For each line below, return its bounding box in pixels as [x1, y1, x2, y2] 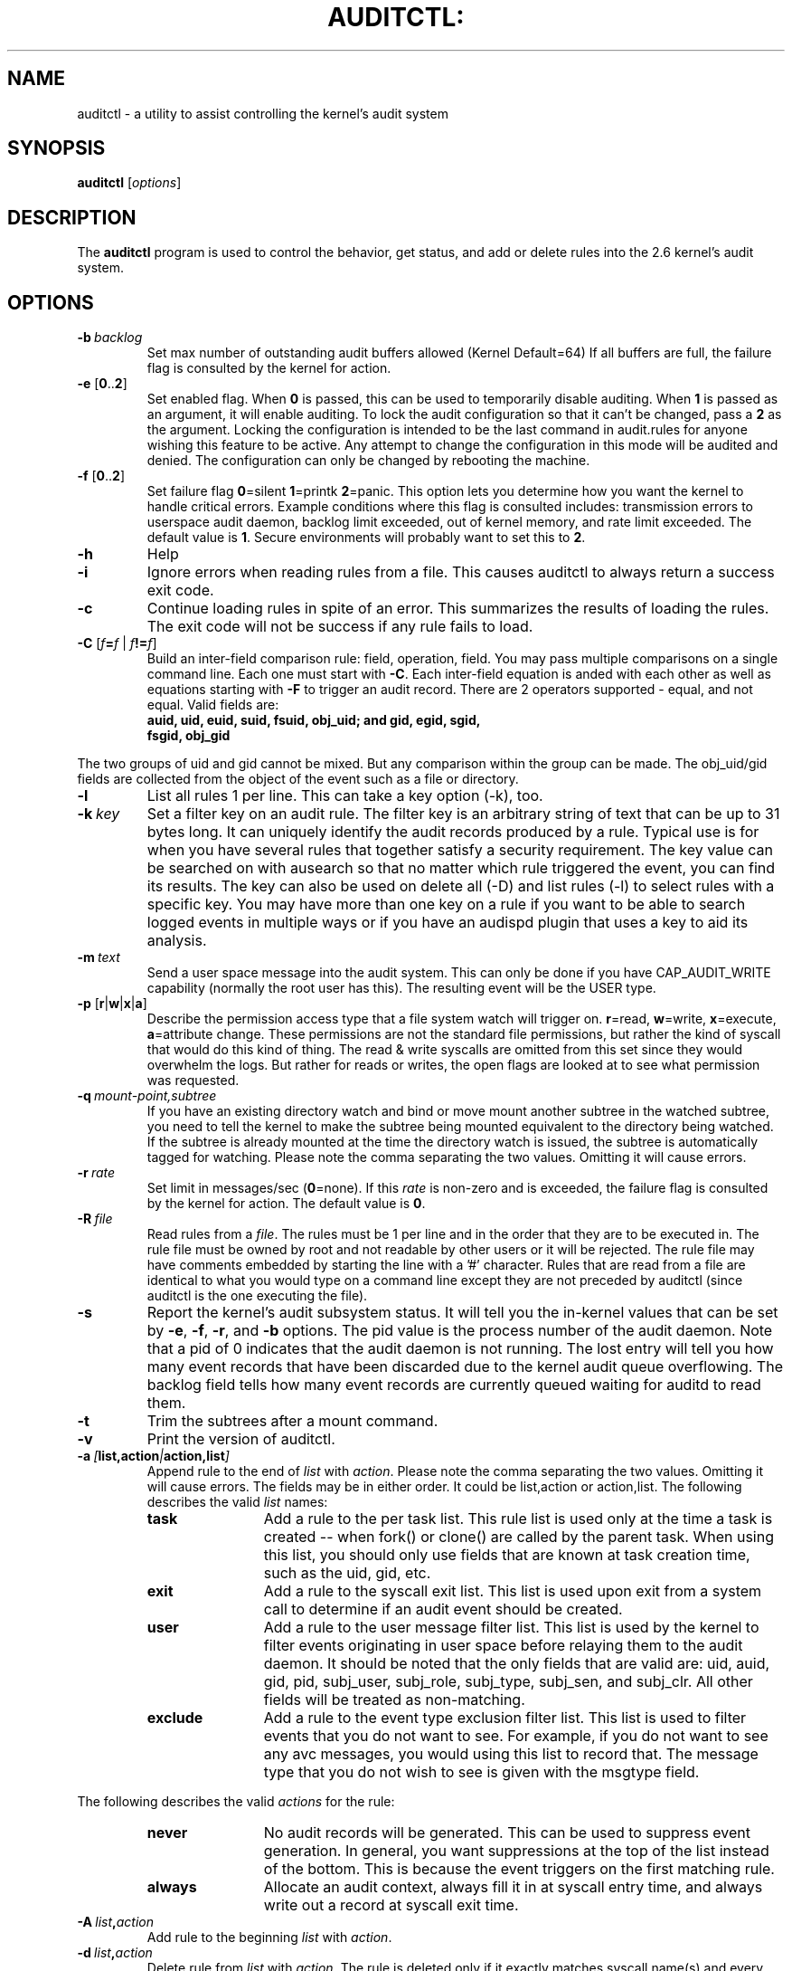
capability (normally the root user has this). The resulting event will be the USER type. [146, 980, 656, 996]
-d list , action [77, 1945, 153, 1961]
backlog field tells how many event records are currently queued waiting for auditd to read [146, 1376, 761, 1395]
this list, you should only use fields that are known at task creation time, [263, 1546, 750, 1565]
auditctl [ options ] [77, 175, 182, 191]
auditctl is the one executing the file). [146, 1288, 368, 1304]
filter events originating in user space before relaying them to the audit [263, 1636, 743, 1655]
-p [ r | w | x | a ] [77, 995, 147, 1012]
